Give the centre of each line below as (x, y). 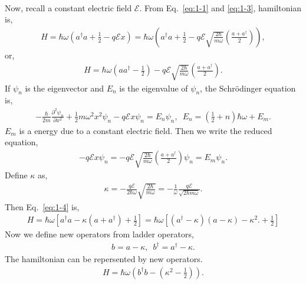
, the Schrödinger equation (248, 88)
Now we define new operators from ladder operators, (99, 234)
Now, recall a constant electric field (68, 7)
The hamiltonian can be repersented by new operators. (104, 259)
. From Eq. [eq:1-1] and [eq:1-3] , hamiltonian (221, 7)
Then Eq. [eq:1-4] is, (42, 206)
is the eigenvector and (64, 88)
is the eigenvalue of (154, 88)
